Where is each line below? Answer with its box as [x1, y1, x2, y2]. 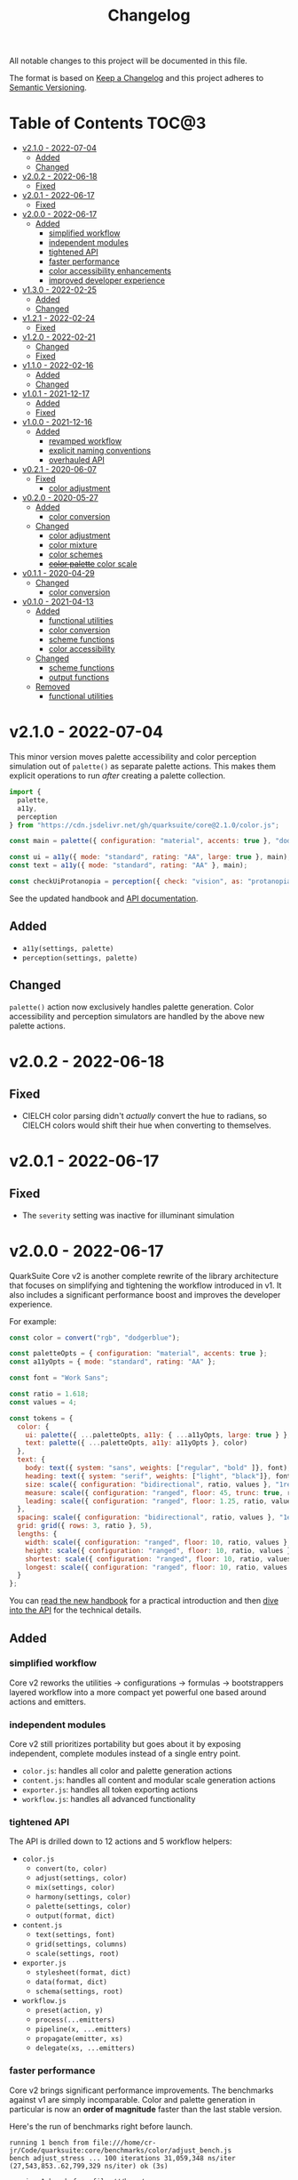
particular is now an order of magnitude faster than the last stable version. [9, 2104, 282, 2114]
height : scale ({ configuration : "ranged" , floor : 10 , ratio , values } [25, 1546, 292, 1555]
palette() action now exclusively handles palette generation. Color [9, 1002, 255, 1012]
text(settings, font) [35, 1931, 115, 1940]
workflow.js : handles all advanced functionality [21, 1794, 196, 1805]
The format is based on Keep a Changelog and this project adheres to [9, 73, 264, 84]
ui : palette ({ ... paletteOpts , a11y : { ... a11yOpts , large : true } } [25, 1430, 288, 1439]
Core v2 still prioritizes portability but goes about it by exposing [9, 1739, 241, 1750]
